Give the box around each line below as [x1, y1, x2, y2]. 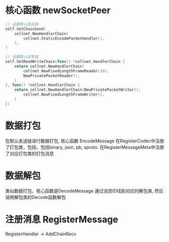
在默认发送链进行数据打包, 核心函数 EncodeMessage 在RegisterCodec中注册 [5, 138, 164, 144]
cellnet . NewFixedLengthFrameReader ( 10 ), [23, 68, 109, 73]
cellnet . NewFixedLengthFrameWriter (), [23, 92, 105, 97]
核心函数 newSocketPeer [5, 5, 111, 16]
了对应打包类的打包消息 [5, 150, 54, 156]
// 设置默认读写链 [5, 54, 39, 60]
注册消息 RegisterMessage [5, 214, 119, 225]
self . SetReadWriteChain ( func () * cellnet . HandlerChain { [5, 59, 125, 64]
